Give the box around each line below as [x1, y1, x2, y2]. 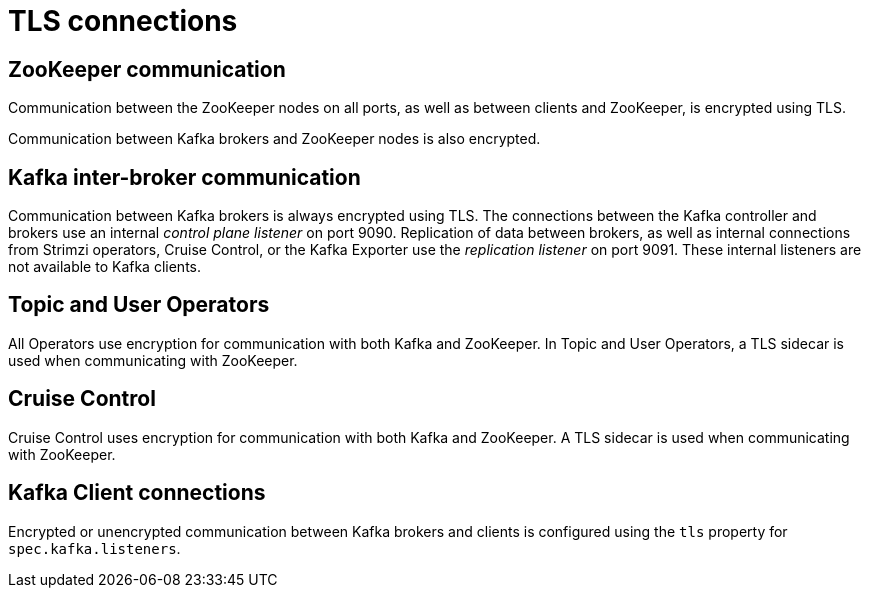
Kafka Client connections [8, 480, 266, 506]
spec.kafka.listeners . [8, 539, 181, 557]
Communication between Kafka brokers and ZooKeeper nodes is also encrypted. [8, 130, 541, 148]
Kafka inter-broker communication [8, 164, 361, 190]
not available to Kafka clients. [8, 258, 201, 276]
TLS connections [8, 4, 238, 38]
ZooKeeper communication [8, 56, 286, 82]
